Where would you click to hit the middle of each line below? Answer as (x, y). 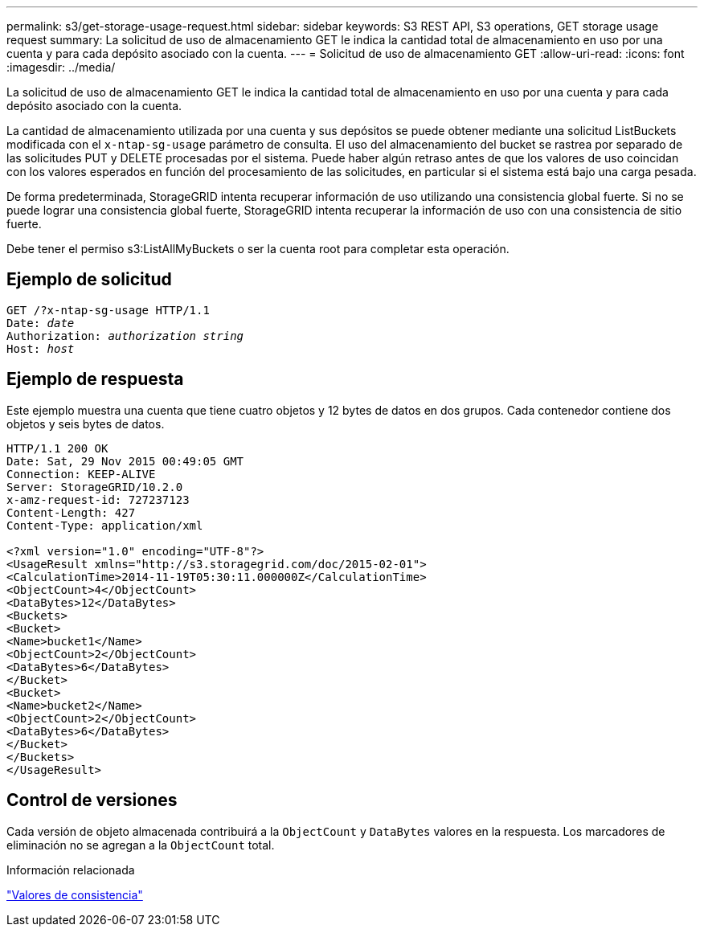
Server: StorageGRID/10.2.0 (95, 487)
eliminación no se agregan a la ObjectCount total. (141, 845)
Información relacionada (71, 870)
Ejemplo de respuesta (95, 379)
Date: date (41, 323)
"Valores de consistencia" (75, 894)
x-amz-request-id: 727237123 (98, 499)
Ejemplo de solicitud (89, 280)
